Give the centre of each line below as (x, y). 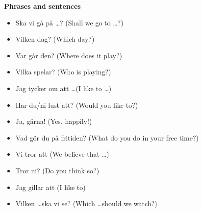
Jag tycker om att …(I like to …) (63, 88)
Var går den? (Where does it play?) (69, 55)
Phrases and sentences (42, 6)
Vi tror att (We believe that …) (62, 154)
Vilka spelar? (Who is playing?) (63, 72)
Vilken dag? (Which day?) (55, 39)
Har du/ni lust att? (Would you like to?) (77, 105)
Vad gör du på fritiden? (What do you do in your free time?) (107, 137)
